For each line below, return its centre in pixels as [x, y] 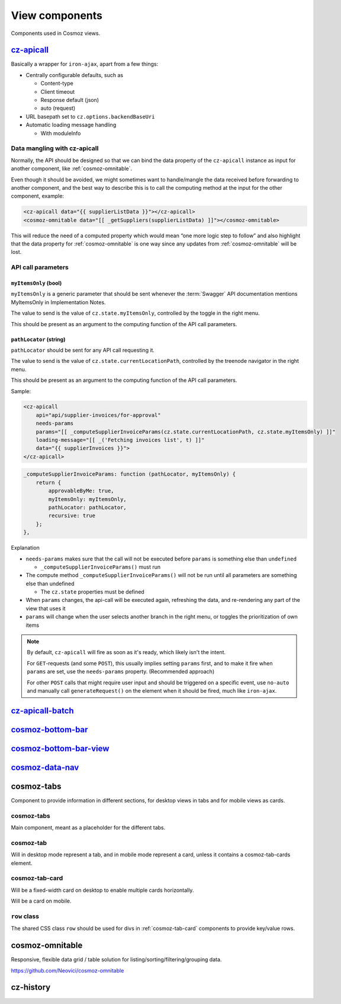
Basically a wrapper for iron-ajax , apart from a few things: [85, 64]
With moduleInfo [61, 133]
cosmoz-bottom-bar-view [60, 748]
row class [25, 916]
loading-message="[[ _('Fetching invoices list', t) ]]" [120, 440]
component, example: [38, 196]
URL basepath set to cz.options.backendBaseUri [90, 116]
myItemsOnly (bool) [36, 283]
